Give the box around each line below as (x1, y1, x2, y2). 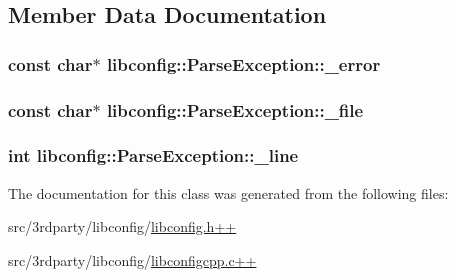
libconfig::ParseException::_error (106, 51, 381, 76)
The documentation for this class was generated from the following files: (8, 182, 449, 203)
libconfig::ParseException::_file (106, 97, 364, 122)
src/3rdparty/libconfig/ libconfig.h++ (8, 216, 237, 237)
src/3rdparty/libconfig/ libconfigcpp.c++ (8, 249, 257, 270)
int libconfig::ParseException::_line (8, 143, 299, 168)
